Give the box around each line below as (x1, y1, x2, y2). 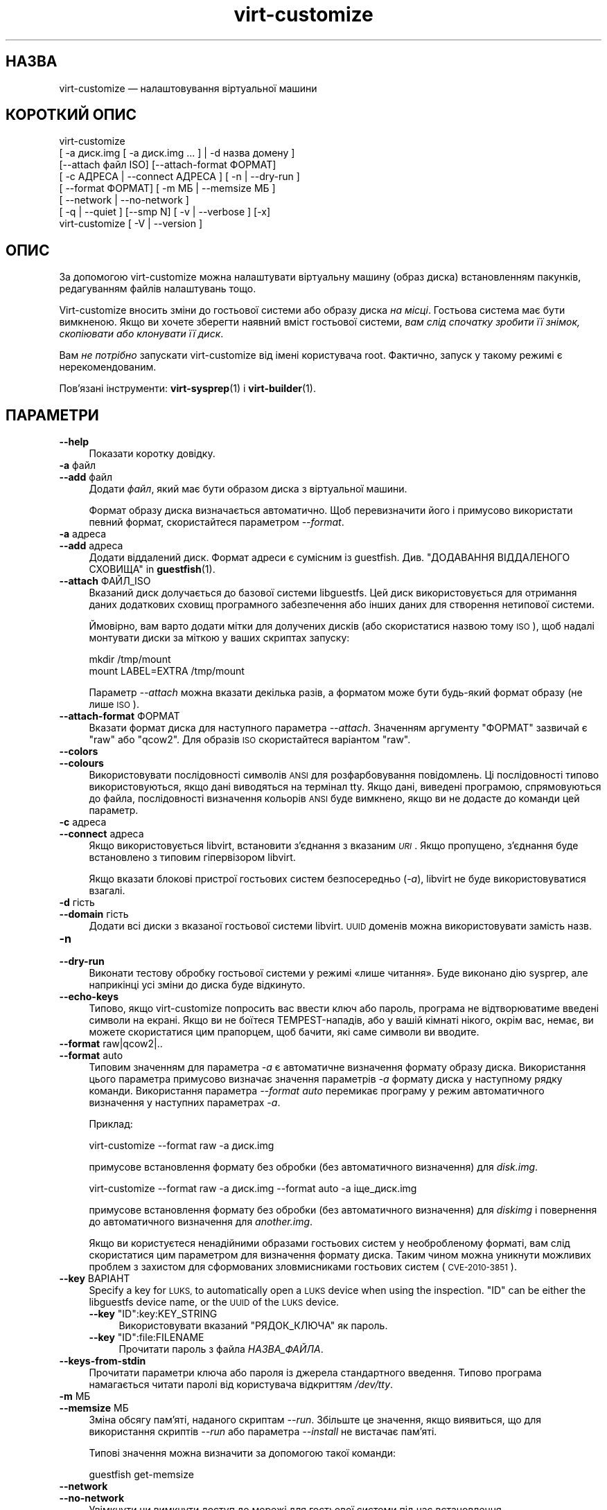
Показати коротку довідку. (89, 447, 215, 460)
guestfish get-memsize (89, 1468, 194, 1481)
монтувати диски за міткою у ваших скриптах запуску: (89, 632, 350, 644)
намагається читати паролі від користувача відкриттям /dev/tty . (89, 1378, 394, 1391)
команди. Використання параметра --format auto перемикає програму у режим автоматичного (89, 1085, 545, 1097)
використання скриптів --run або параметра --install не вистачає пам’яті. (89, 1425, 437, 1438)
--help (59, 436, 89, 448)
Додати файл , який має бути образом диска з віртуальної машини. (89, 483, 407, 495)
